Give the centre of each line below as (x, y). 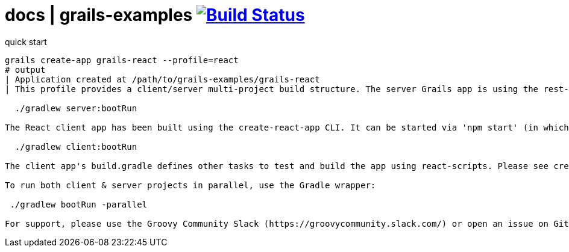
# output (25, 69)
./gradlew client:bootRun (76, 146)
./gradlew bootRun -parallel (79, 204)
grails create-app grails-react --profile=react (122, 60)
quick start (26, 41)
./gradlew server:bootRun (76, 108)
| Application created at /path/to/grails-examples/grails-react (162, 79)
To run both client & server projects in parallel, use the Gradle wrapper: (190, 185)
